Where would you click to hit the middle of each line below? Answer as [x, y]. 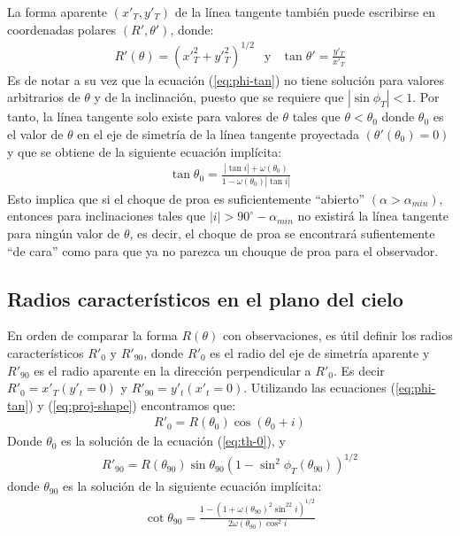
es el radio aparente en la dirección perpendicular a [172, 370]
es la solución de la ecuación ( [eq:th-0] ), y [173, 441]
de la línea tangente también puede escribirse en [305, 12]
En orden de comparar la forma [92, 335]
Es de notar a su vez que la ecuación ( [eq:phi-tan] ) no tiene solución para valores [226, 79]
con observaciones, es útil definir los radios [337, 335]
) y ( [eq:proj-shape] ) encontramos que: [132, 404]
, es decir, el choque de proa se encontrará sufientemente [282, 233]
